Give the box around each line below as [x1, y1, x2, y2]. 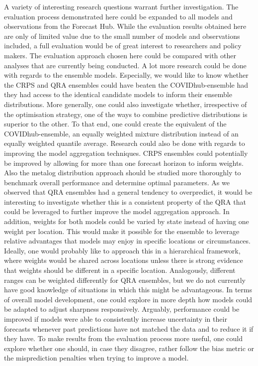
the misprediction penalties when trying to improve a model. [4, 353, 189, 363]
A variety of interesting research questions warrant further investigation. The [4, 1, 239, 11]
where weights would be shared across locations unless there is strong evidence [4, 255, 243, 265]
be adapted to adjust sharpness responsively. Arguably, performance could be [4, 304, 240, 314]
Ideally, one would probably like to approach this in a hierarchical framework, [4, 245, 241, 255]
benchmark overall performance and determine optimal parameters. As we [4, 177, 230, 187]
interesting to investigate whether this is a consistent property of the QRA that [4, 196, 246, 207]
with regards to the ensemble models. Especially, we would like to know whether [4, 70, 249, 80]
